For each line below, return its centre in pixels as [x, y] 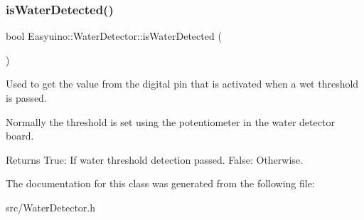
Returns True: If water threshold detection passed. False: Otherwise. [154, 159]
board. [20, 136]
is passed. [26, 98]
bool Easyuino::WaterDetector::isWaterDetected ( [114, 36]
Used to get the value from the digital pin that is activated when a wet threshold [182, 84]
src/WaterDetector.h [50, 207]
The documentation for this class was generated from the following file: [160, 183]
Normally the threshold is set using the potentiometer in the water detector [170, 121]
